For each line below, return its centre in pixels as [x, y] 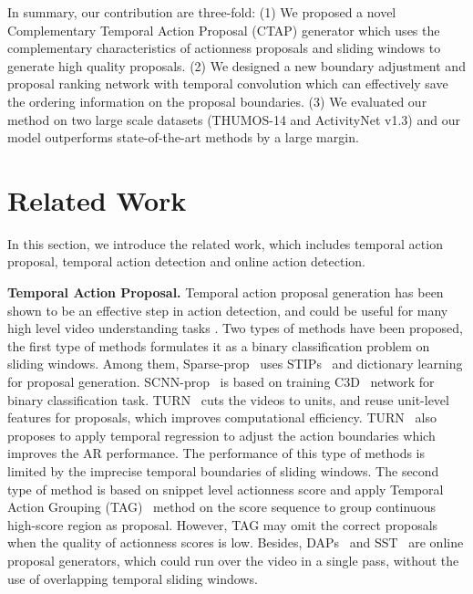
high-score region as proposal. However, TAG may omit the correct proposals [223, 524]
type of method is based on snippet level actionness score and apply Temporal [226, 489]
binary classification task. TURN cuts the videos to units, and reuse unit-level [228, 399]
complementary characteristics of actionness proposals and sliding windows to [224, 48]
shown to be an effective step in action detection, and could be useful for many [228, 310]
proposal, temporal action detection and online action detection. [186, 261]
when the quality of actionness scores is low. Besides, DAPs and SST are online [236, 542]
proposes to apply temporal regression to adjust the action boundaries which [221, 435]
